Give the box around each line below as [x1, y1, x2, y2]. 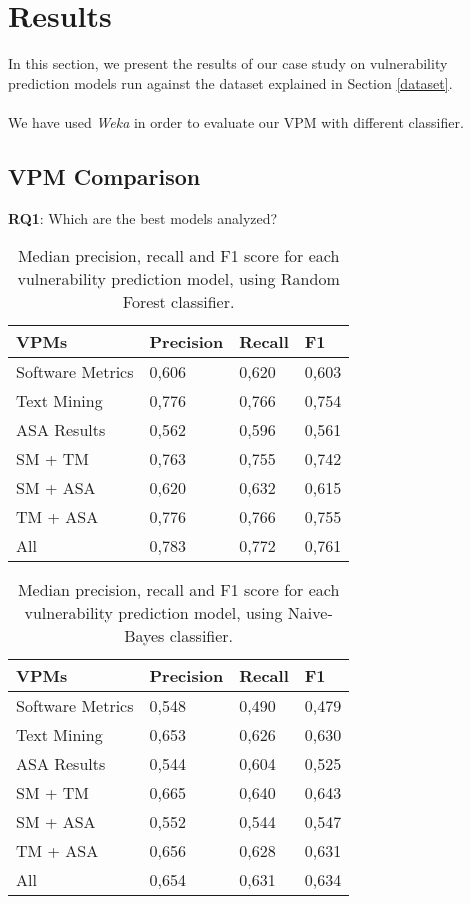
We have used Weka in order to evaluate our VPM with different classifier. [8, 111, 464, 132]
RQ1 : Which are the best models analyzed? [8, 207, 278, 228]
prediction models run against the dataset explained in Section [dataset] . [8, 72, 453, 93]
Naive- [287, 601, 333, 625]
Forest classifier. [122, 290, 235, 314]
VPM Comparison [8, 160, 201, 191]
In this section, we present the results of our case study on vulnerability [8, 53, 448, 74]
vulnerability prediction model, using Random [17, 267, 340, 291]
